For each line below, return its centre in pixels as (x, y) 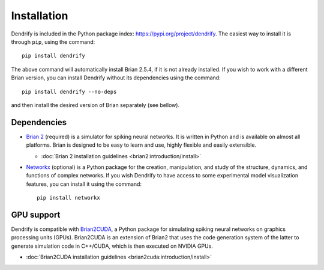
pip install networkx (68, 198)
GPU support (36, 214)
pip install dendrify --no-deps (69, 91)
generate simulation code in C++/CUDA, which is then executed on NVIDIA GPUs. (112, 246)
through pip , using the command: (53, 41)
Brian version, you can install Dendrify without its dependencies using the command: (116, 78)
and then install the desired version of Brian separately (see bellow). (95, 105)
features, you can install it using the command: (84, 184)
